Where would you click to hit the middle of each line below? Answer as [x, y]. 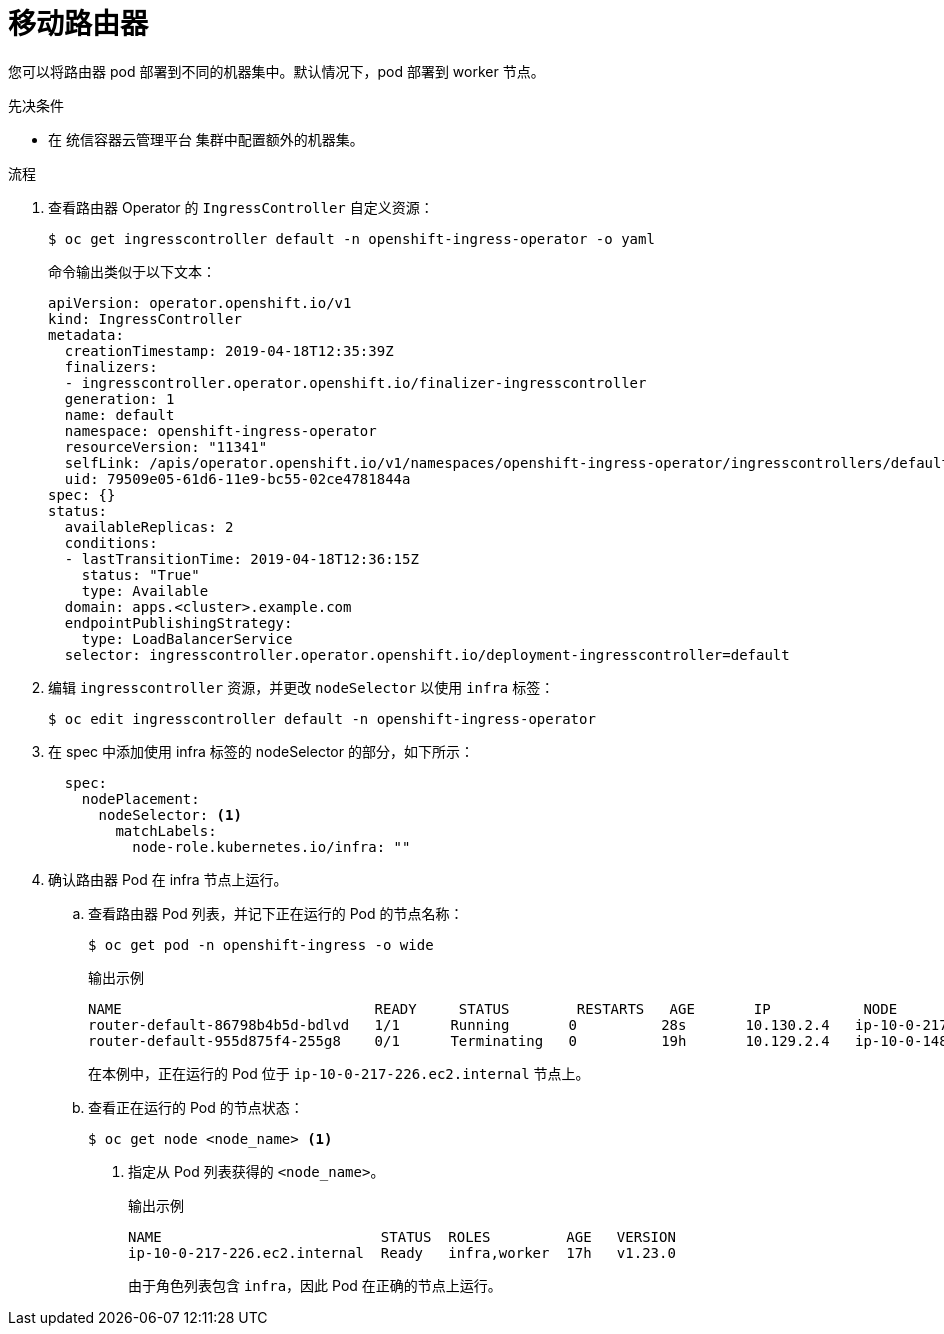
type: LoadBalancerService [187, 638]
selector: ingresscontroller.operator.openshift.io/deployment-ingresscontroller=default [427, 654]
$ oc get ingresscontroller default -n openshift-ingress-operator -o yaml [351, 238]
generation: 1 [119, 398]
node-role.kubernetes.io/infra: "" [271, 846]
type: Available [145, 590]
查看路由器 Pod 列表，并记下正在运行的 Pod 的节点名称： [276, 913]
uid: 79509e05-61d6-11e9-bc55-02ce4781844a [237, 478]
